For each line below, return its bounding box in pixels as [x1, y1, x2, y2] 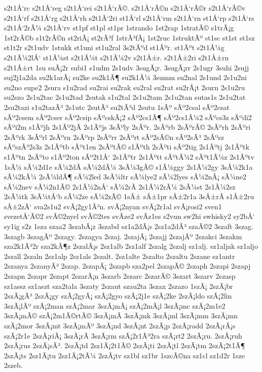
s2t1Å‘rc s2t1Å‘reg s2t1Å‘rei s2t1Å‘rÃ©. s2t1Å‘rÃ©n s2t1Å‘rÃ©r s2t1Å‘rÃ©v [4, 3, 246, 13]
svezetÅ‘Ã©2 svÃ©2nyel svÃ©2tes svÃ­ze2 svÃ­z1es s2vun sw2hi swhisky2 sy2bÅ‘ [4, 211, 255, 221]
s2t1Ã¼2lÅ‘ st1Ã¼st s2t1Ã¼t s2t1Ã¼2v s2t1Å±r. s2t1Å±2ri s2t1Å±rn [4, 52, 229, 62]
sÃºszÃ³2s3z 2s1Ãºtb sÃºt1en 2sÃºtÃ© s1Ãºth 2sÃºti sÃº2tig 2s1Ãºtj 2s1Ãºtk [4, 141, 249, 152]
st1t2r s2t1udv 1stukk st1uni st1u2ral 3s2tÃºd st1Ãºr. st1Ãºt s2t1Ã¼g [4, 42, 224, 53]
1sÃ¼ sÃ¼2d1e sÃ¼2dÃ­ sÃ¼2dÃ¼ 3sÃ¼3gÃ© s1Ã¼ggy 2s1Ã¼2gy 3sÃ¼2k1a [4, 161, 253, 172]
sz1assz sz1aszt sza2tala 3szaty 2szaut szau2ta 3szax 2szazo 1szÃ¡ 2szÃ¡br [4, 280, 233, 291]
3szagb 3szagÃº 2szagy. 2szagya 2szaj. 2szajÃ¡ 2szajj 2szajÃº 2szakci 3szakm [4, 231, 242, 241]
